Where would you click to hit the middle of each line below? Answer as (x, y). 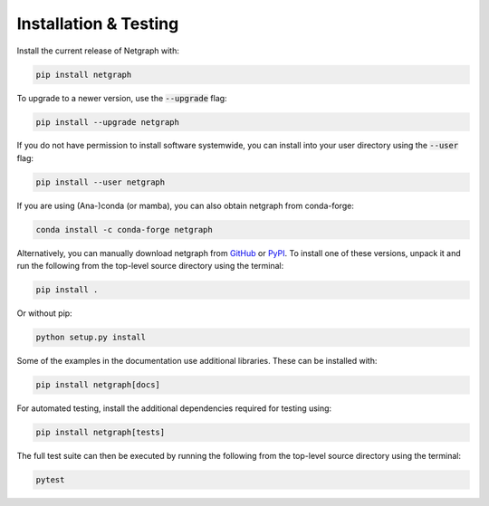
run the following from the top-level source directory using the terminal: (150, 266)
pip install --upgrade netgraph (108, 122)
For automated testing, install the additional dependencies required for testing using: (174, 408)
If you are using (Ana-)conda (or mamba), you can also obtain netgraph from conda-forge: (186, 205)
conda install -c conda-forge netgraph (124, 229)
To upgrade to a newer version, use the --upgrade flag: (122, 98)
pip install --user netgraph (101, 182)
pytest (50, 480)
